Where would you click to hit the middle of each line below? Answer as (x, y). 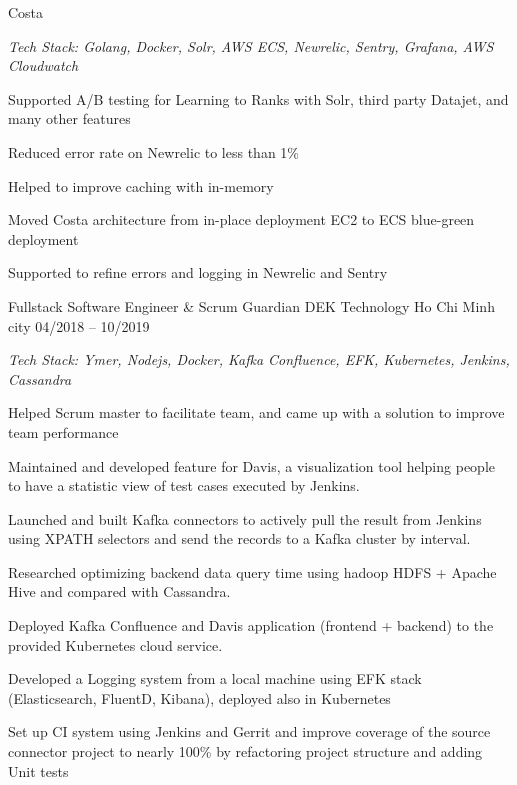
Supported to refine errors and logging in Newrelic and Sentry (198, 272)
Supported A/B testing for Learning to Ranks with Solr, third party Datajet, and (258, 98)
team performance (63, 431)
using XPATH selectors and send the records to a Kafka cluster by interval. (239, 538)
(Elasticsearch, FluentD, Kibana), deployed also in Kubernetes (199, 697)
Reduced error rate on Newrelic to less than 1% (154, 151)
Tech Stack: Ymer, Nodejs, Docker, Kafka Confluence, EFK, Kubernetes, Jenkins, (259, 359)
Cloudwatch (43, 65)
